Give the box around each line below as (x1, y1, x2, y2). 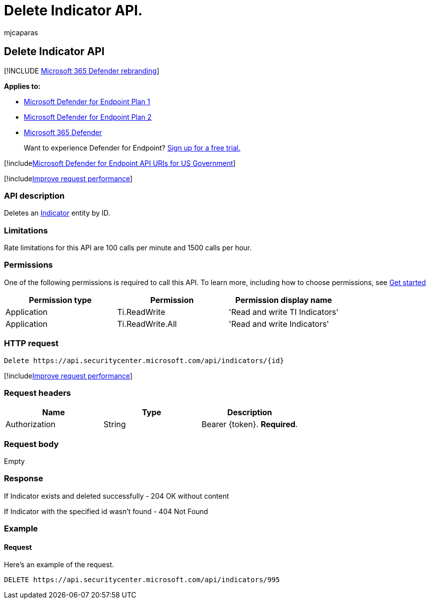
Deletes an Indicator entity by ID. (4, 209, 111, 218)
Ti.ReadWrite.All (117, 318, 177, 329)
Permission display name (235, 295, 332, 305)
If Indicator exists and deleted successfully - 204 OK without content (4, 491, 229, 500)
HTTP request (4, 338, 59, 349)
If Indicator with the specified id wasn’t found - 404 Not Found (4, 507, 208, 516)
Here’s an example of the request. (4, 560, 114, 569)
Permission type (29, 295, 92, 305)
